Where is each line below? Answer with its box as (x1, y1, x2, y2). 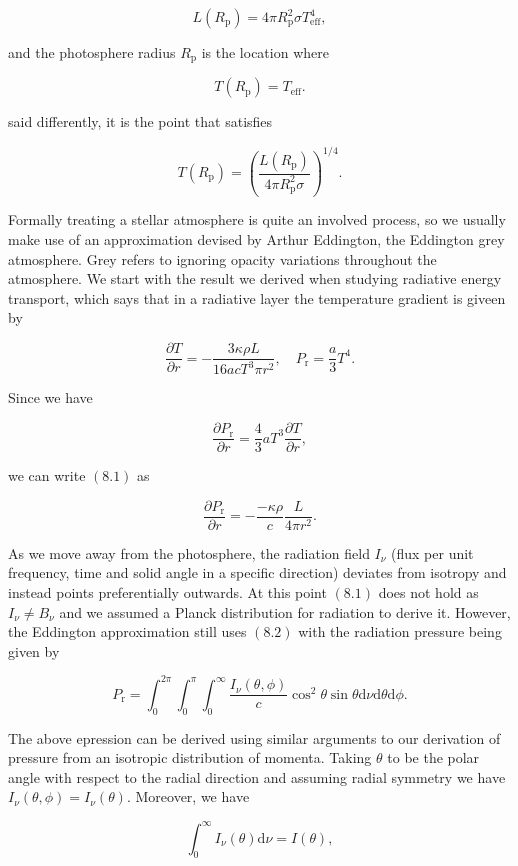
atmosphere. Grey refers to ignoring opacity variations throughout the (8, 248, 437, 269)
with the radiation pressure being (298, 621, 502, 642)
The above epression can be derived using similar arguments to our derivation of (8, 727, 501, 748)
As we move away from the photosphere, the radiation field (8, 542, 370, 563)
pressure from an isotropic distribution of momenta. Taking (8, 747, 372, 768)
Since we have (8, 387, 93, 408)
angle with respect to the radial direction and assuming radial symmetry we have (8, 766, 506, 787)
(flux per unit (391, 542, 474, 563)
